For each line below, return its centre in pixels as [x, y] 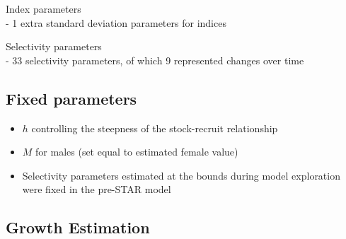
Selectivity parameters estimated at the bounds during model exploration [181, 175]
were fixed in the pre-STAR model [97, 189]
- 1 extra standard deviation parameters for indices [116, 22]
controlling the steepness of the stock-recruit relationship [155, 128]
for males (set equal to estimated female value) [137, 152]
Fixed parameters [71, 98]
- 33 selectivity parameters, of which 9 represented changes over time [155, 60]
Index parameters [44, 8]
